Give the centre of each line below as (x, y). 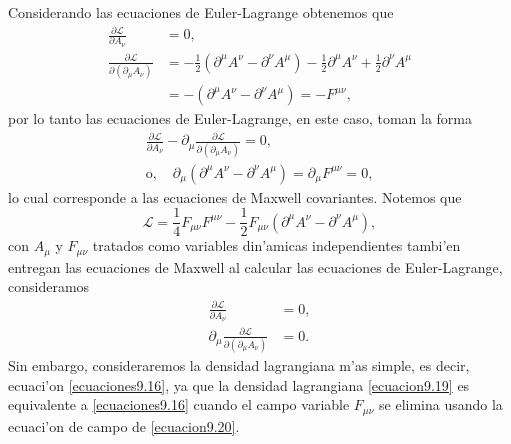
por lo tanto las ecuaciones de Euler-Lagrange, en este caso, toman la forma (240, 118)
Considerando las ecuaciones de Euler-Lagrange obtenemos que (201, 12)
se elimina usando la (441, 404)
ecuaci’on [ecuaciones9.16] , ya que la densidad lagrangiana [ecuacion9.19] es (239, 384)
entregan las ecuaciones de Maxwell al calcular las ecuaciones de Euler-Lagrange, (255, 266)
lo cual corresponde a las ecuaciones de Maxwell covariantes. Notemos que (235, 196)
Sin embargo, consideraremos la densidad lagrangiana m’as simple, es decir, (239, 365)
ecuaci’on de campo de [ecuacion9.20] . (124, 425)
